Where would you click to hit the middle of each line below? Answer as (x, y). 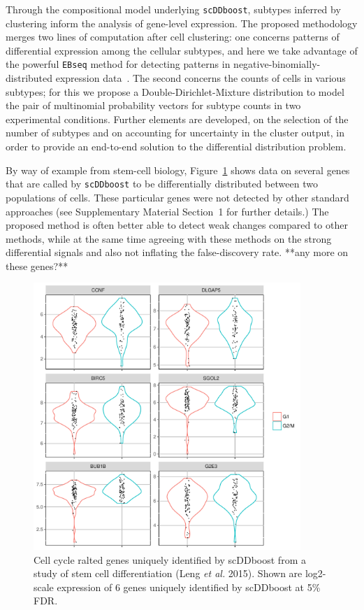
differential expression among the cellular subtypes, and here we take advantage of (182, 50)
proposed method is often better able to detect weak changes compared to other (177, 225)
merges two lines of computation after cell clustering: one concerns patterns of (173, 37)
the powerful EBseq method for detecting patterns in (118, 64)
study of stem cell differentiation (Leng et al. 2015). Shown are (168, 573)
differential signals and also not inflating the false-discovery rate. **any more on (177, 252)
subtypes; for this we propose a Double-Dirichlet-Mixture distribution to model (175, 91)
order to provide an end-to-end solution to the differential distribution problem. (176, 147)
